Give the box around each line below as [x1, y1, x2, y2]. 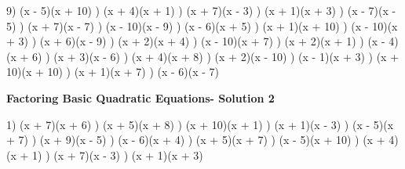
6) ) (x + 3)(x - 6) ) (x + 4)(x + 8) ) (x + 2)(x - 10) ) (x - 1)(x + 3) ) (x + [32, 48, 400, 64]
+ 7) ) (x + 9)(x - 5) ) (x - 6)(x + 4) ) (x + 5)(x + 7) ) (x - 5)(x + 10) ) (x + [6, 131, 385, 148]
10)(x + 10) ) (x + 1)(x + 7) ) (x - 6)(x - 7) [6, 63, 220, 80]
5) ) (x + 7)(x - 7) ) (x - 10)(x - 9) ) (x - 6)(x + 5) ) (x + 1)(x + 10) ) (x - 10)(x [6, 17, 398, 34]
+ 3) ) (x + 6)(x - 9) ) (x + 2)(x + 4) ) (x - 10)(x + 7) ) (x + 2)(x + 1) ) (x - [6, 33, 385, 49]
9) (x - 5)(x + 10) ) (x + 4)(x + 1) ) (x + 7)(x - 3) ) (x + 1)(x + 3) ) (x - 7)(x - [6, 2, 396, 18]
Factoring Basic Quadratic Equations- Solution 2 [6, 89, 275, 106]
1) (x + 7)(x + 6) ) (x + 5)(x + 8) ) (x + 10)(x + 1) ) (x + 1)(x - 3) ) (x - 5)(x [6, 116, 394, 132]
